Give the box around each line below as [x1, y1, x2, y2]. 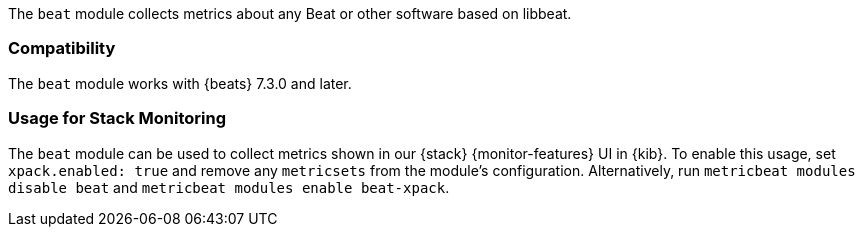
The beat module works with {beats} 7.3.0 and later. [8, 74, 352, 92]
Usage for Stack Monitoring [8, 108, 227, 129]
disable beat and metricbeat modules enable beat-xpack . [8, 178, 450, 196]
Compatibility [8, 38, 116, 59]
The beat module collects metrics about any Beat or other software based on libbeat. [8, 5, 572, 22]
